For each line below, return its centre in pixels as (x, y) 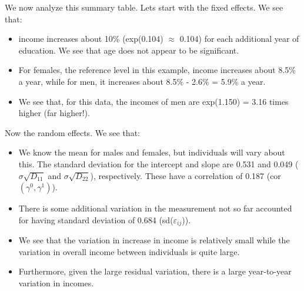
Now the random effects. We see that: (72, 132)
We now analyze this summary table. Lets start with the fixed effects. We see (144, 7)
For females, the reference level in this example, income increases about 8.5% (157, 70)
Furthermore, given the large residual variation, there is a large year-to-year (155, 271)
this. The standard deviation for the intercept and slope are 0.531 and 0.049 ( (158, 163)
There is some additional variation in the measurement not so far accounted (155, 208)
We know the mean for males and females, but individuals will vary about (152, 152)
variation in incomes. (56, 282)
